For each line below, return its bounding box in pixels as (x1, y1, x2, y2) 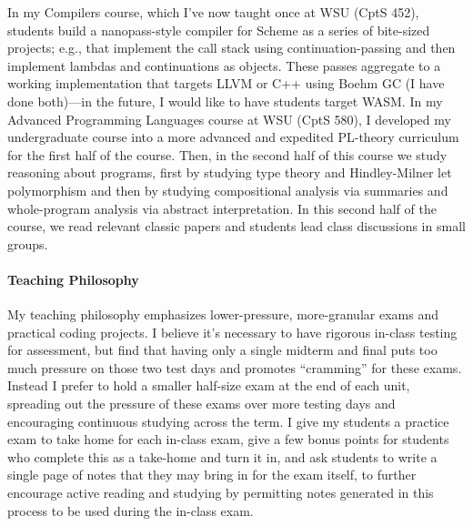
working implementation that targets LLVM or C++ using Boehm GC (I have (7, 74, 445, 93)
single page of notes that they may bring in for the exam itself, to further (7, 465, 417, 484)
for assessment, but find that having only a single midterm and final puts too (7, 340, 438, 359)
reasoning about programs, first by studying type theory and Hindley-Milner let (7, 163, 452, 182)
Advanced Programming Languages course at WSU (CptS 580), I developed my (7, 109, 451, 128)
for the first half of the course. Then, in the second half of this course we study (7, 145, 448, 164)
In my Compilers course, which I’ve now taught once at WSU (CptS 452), (7, 3, 419, 21)
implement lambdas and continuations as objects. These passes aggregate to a (7, 56, 441, 75)
